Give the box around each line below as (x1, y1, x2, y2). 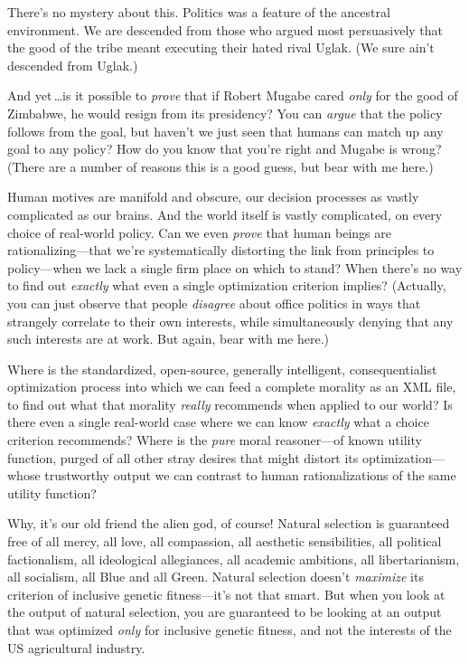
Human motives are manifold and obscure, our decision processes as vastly (7, 187, 419, 206)
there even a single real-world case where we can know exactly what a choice (7, 412, 429, 431)
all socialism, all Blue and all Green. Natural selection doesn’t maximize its (7, 567, 424, 586)
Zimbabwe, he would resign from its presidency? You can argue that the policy (7, 103, 443, 122)
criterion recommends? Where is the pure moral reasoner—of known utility (7, 431, 422, 450)
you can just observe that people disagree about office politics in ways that (7, 293, 421, 312)
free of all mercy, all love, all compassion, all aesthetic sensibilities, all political (7, 532, 442, 551)
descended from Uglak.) (7, 55, 138, 74)
